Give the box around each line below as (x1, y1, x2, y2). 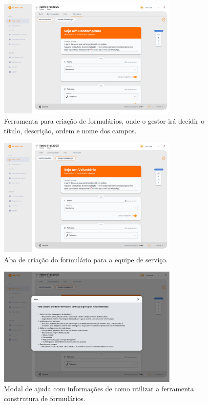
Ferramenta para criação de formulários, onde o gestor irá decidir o (4, 116, 205, 126)
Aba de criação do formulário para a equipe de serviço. (4, 255, 168, 265)
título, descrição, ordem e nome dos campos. (4, 126, 137, 136)
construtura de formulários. (4, 393, 85, 403)
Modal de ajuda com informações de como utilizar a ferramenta (4, 384, 194, 394)
